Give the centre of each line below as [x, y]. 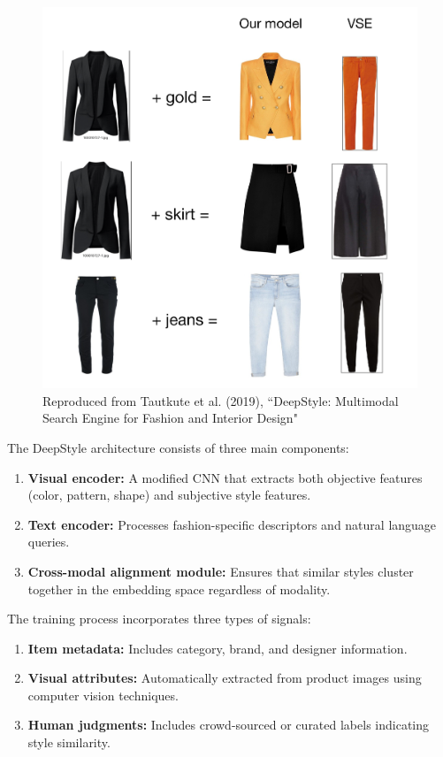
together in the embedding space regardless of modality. [179, 589]
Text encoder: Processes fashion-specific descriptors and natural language [232, 524]
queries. [49, 542]
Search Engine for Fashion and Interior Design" [170, 418]
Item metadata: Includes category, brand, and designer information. [218, 648]
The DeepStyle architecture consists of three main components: [178, 447]
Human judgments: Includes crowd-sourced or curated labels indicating [229, 725]
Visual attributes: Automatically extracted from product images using [225, 678]
